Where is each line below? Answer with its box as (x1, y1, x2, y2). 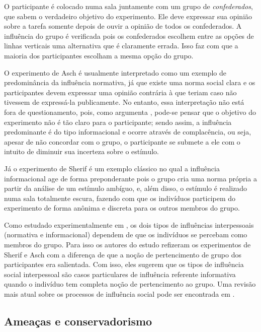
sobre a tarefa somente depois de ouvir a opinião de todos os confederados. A (4, 21, 242, 31)
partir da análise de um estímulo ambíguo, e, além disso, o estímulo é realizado (4, 183, 247, 193)
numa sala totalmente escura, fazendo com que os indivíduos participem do (4, 192, 236, 203)
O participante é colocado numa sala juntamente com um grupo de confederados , (4, 1, 253, 11)
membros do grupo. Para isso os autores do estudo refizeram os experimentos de (4, 239, 251, 250)
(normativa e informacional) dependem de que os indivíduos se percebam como (4, 229, 247, 240)
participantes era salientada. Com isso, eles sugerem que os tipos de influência (4, 259, 244, 270)
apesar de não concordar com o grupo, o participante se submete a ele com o (4, 136, 240, 147)
